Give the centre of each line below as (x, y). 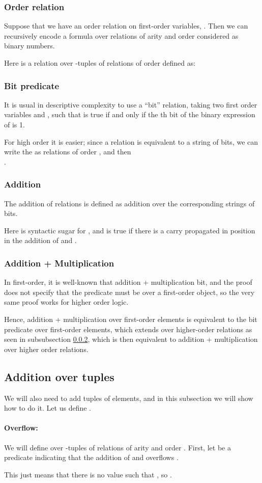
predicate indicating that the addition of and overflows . (91, 457)
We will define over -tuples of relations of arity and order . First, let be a (118, 447)
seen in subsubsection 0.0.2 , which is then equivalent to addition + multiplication (131, 339)
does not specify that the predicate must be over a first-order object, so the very (129, 292)
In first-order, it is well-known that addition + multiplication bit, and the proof (128, 282)
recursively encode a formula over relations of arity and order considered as (121, 35)
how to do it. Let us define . (48, 408)
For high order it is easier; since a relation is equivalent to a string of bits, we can (131, 141)
